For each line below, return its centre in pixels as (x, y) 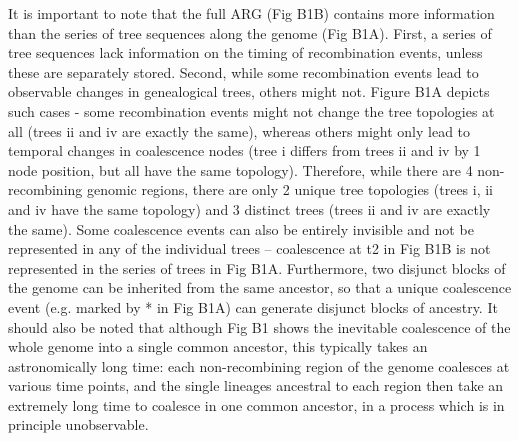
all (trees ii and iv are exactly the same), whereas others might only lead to (239, 130)
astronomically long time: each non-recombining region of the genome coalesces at (259, 365)
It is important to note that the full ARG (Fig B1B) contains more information (251, 13)
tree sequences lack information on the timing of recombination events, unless (245, 52)
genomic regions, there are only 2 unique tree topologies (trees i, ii (290, 189)
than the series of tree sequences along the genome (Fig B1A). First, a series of (250, 32)
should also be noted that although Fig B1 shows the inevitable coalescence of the (259, 326)
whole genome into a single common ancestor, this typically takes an (218, 346)
